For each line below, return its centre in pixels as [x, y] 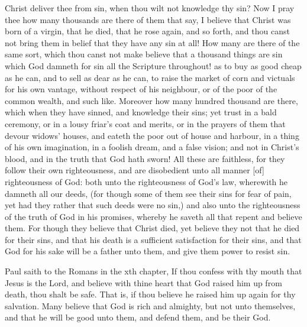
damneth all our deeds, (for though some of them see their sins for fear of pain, [148, 193]
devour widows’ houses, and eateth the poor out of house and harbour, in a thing [152, 135]
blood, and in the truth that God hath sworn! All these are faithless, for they [145, 158]
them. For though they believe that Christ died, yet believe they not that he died [152, 228]
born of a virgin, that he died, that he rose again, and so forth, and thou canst [147, 31]
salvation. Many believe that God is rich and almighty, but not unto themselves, [150, 305]
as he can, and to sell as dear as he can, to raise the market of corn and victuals [150, 77]
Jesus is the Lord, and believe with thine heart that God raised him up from [143, 282]
